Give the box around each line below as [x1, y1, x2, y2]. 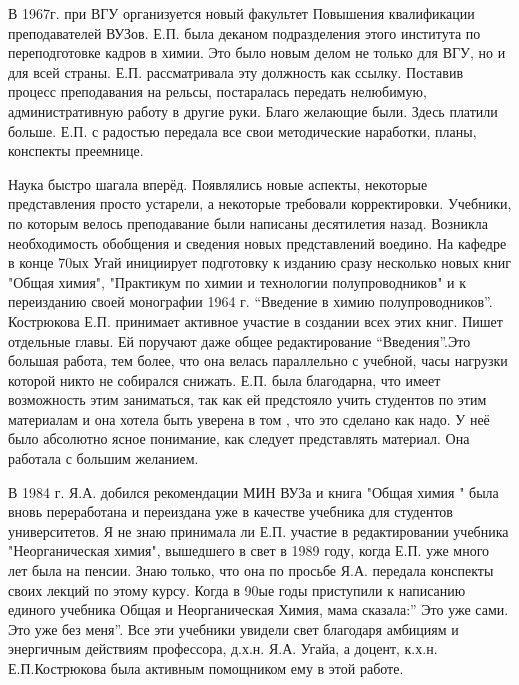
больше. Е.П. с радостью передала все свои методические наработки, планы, [8, 120, 477, 141]
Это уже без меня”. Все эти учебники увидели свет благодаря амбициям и [8, 618, 459, 639]
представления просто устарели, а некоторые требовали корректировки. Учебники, [8, 193, 512, 214]
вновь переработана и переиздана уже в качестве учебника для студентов [8, 501, 453, 522]
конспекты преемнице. [8, 140, 144, 161]
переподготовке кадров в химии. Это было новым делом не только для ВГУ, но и [8, 42, 506, 63]
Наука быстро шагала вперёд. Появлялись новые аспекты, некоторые [8, 173, 428, 194]
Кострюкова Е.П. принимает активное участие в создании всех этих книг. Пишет [8, 310, 503, 331]
